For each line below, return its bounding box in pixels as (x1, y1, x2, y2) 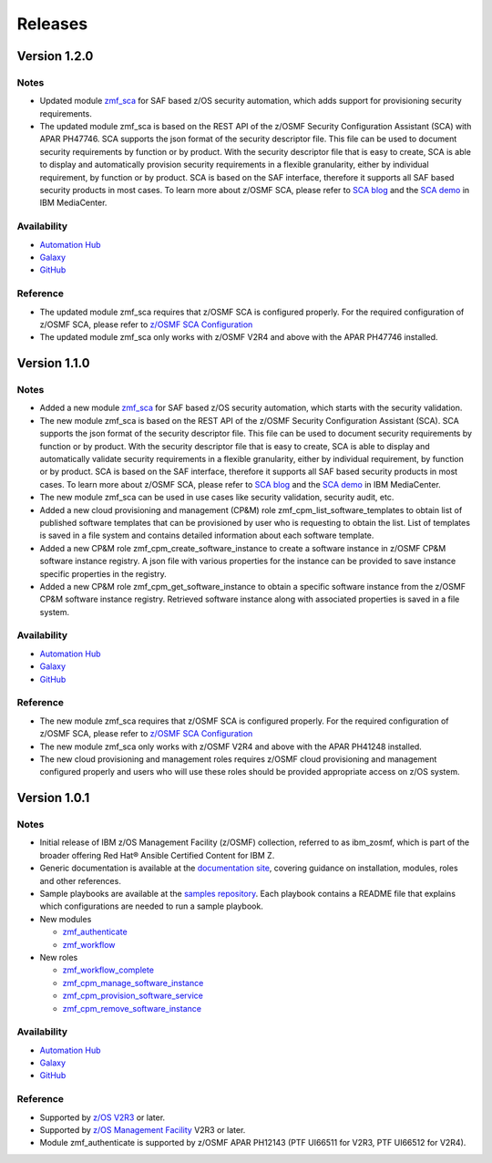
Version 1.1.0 (16, 355, 90, 371)
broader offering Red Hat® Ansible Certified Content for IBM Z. (39, 849, 275, 860)
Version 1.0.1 (16, 790, 90, 806)
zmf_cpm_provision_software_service (62, 990, 204, 1002)
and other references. (39, 875, 122, 886)
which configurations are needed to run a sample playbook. (39, 901, 263, 911)
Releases (16, 14, 88, 34)
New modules (39, 913, 92, 924)
